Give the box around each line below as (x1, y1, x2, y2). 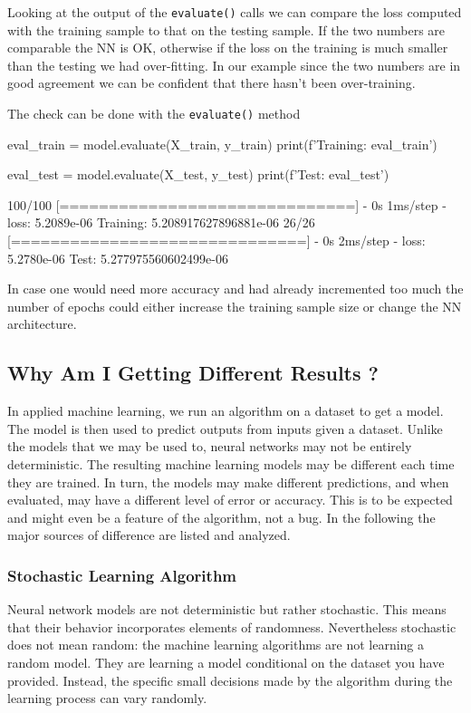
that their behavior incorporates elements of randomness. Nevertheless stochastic (7, 617, 457, 636)
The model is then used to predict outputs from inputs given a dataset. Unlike (7, 419, 443, 438)
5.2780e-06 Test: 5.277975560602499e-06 (7, 248, 228, 267)
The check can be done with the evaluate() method (7, 104, 301, 123)
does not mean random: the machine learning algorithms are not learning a (7, 635, 425, 654)
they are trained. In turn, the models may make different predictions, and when (7, 472, 449, 491)
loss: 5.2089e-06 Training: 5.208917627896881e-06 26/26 (7, 213, 315, 232)
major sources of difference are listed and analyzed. (7, 525, 291, 544)
